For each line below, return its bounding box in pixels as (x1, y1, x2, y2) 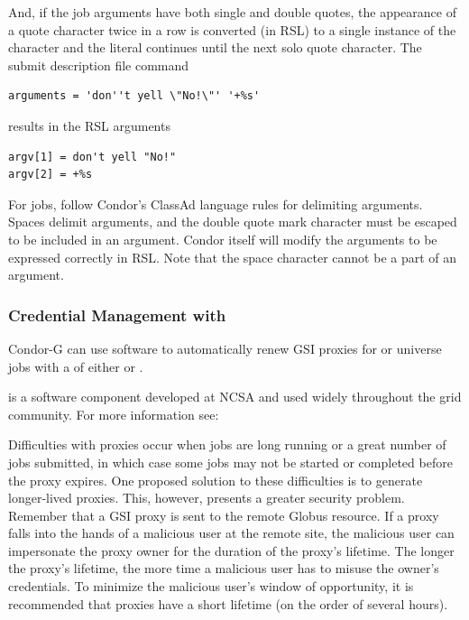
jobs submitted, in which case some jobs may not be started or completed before (8, 452, 453, 471)
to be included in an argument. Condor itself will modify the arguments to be (8, 229, 437, 248)
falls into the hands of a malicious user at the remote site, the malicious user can (8, 523, 455, 542)
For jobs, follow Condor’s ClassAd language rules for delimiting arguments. (8, 194, 423, 213)
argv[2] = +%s (8, 168, 93, 181)
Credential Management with (8, 303, 226, 326)
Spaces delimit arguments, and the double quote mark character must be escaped (8, 212, 457, 231)
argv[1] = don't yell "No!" (8, 150, 177, 163)
